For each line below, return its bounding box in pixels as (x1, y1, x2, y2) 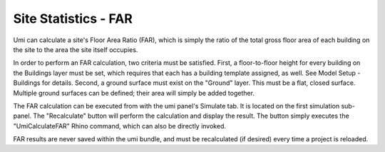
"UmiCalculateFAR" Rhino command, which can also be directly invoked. (13, 121, 226, 130)
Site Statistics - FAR (13, 11, 133, 26)
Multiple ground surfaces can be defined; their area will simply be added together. (13, 88, 255, 97)
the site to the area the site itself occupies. (13, 45, 138, 54)
